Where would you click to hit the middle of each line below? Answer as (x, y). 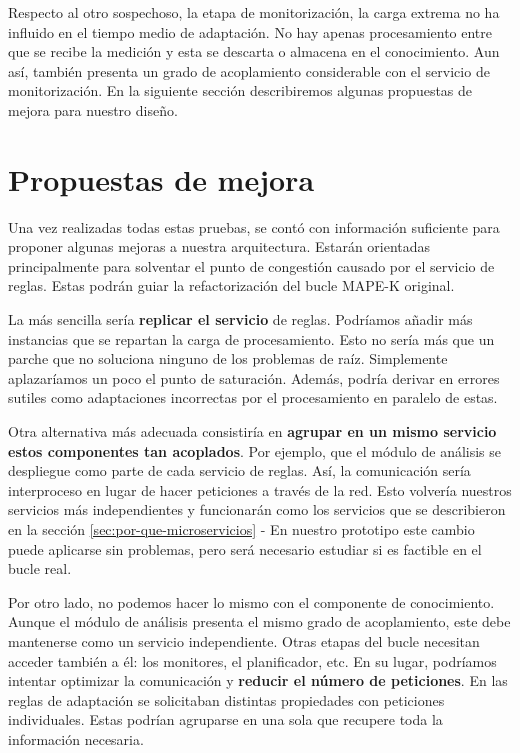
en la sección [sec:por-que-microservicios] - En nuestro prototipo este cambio (241, 529)
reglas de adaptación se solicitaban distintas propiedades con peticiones (226, 699)
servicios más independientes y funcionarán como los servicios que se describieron (257, 509)
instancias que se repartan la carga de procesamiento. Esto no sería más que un (251, 338)
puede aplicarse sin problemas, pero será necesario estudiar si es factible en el (245, 548)
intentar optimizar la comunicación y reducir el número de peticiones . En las (258, 680)
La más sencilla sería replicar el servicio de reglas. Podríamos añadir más (240, 319)
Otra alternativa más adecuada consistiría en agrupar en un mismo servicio (252, 431)
